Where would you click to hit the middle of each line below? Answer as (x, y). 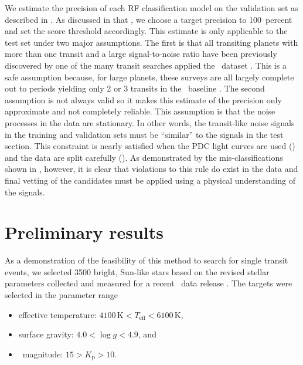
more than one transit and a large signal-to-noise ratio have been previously (141, 54)
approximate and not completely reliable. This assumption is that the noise (140, 111)
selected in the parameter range (62, 295)
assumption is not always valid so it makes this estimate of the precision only (143, 99)
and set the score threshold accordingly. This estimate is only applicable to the (146, 31)
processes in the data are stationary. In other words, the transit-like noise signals (150, 122)
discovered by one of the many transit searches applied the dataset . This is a (146, 65)
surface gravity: (46, 334)
